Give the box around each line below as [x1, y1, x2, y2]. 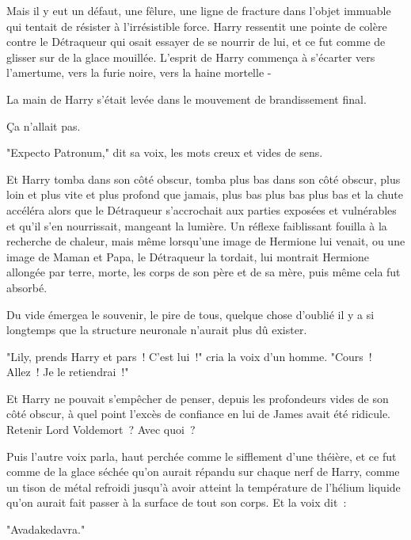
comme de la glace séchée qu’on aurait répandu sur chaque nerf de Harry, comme [6, 463, 400, 480]
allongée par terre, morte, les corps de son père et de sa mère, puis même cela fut [6, 264, 401, 280]
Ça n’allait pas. [6, 117, 81, 134]
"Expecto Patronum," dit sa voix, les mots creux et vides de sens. [6, 144, 323, 161]
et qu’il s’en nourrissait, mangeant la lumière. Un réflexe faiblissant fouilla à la [6, 217, 387, 234]
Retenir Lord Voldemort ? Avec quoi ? [6, 421, 196, 438]
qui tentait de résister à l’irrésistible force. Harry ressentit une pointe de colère [6, 17, 387, 34]
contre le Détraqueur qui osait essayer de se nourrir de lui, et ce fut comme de [6, 33, 386, 50]
